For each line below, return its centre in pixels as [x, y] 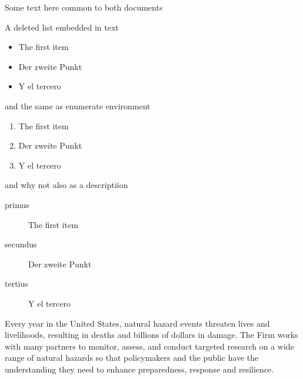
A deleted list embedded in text [62, 27]
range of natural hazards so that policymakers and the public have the [132, 358]
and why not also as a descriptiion [66, 185]
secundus [21, 244]
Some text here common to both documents [84, 7]
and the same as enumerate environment [78, 105]
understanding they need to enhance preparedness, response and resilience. [139, 369]
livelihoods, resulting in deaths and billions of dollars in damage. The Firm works [151, 335]
